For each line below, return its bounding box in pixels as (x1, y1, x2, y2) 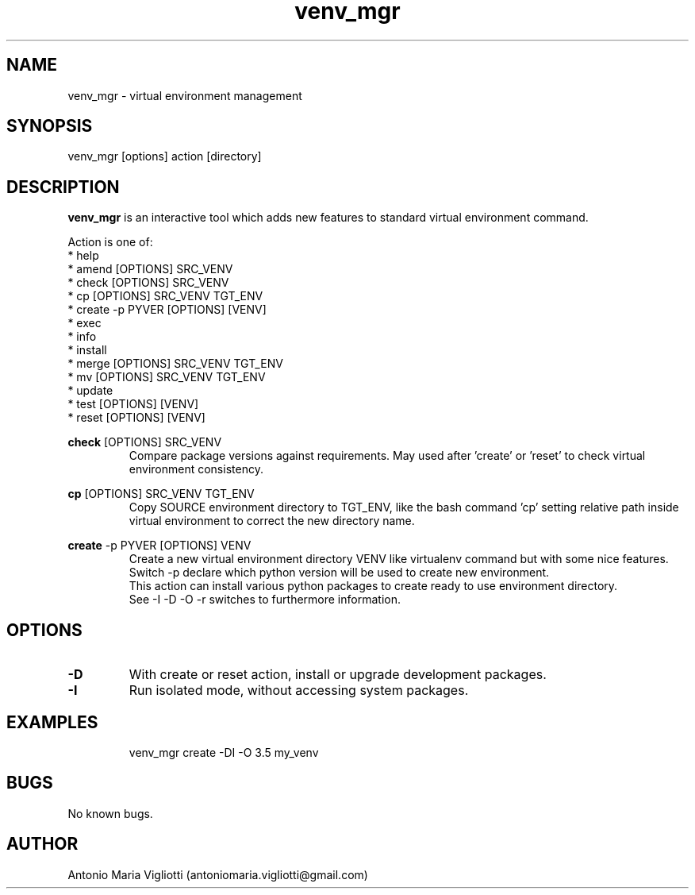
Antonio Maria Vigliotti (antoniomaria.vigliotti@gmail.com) (67, 867, 368, 881)
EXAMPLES (6, 712, 98, 732)
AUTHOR (6, 834, 79, 854)
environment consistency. (129, 462, 263, 476)
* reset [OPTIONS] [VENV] (67, 411, 205, 425)
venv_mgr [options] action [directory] (67, 149, 262, 164)
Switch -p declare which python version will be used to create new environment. (129, 565, 550, 580)
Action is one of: (67, 235, 153, 249)
